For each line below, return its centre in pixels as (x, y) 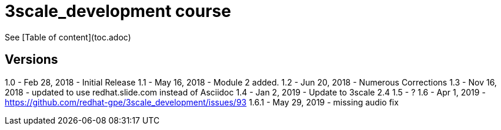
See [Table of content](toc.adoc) (68, 37)
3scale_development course (118, 11)
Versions (31, 60)
